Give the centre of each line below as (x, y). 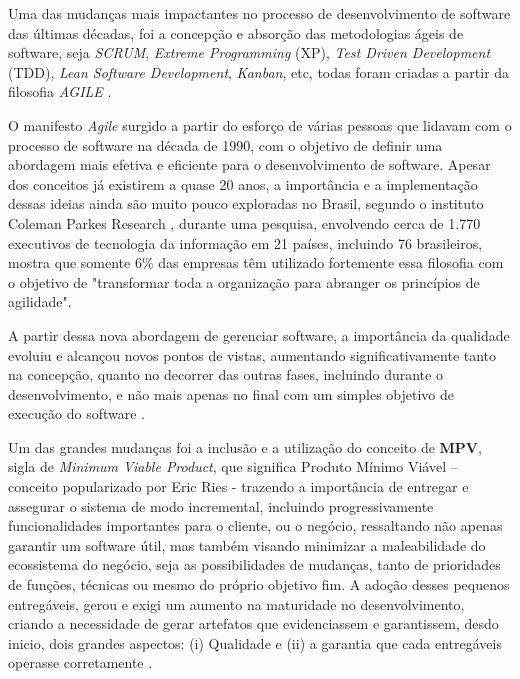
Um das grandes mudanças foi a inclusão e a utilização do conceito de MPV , (245, 446)
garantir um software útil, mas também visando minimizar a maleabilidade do (247, 544)
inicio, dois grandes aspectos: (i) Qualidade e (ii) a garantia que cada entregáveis (255, 642)
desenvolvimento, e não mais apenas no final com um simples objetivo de (231, 393)
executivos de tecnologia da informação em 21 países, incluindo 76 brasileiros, (245, 242)
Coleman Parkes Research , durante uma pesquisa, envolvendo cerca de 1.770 (244, 222)
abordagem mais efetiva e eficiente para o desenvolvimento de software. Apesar (249, 164)
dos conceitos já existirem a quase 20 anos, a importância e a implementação (243, 183)
